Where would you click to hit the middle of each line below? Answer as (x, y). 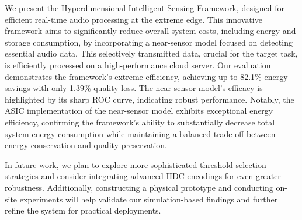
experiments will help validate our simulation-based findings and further (149, 199)
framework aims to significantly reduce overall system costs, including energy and (150, 31)
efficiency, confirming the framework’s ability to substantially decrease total (140, 122)
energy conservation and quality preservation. (86, 145)
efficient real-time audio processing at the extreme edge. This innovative (133, 19)
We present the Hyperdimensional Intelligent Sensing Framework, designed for (145, 8)
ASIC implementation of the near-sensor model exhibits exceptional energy (139, 111)
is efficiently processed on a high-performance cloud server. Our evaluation (138, 64)
